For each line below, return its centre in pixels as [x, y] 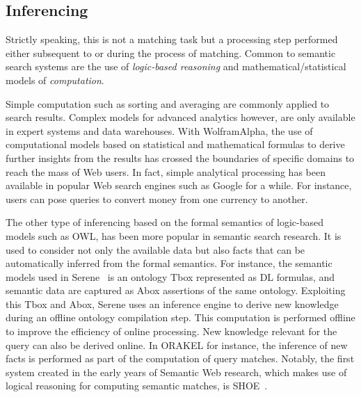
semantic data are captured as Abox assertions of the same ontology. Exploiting [176, 290]
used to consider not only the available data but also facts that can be [155, 249]
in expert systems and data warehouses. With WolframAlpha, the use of [159, 130]
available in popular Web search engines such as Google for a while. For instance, [179, 185]
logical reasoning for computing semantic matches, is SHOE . [137, 386]
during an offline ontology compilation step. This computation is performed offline [180, 317]
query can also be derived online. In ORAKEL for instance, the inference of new [177, 345]
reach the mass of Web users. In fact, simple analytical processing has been [166, 171]
